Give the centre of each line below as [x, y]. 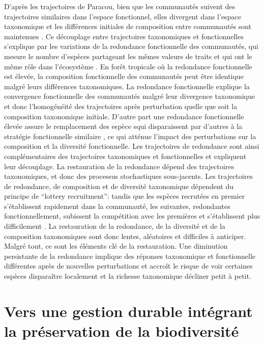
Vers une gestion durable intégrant [128, 311]
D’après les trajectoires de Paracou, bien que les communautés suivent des [120, 6]
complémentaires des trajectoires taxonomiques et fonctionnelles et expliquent [125, 156]
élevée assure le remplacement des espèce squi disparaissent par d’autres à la [123, 126]
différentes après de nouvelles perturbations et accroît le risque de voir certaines [128, 266]
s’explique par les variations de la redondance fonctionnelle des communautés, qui [131, 46]
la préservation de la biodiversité [122, 331]
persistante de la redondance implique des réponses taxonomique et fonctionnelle [130, 256]
